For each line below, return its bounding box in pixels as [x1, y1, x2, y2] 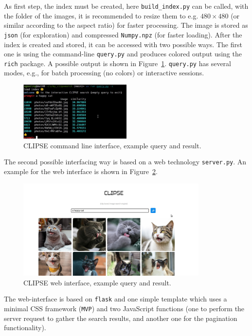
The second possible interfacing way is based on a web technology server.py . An [4, 157, 247, 167]
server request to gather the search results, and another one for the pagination [4, 313, 237, 323]
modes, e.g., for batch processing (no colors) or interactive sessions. [4, 68, 204, 78]
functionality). [4, 322, 46, 333]
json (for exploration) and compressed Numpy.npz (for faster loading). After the [4, 29, 242, 39]
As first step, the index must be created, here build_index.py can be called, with [4, 1, 249, 11]
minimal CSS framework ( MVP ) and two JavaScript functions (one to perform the [4, 303, 245, 313]
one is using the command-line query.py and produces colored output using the [4, 49, 242, 59]
